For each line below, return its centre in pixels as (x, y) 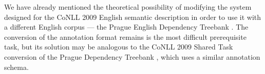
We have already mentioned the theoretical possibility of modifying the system (128, 7)
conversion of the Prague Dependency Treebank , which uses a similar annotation (132, 56)
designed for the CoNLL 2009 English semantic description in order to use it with (133, 17)
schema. (16, 67)
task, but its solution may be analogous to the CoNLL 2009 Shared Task (119, 47)
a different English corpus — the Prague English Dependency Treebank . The (126, 27)
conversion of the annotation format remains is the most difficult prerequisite (125, 36)
